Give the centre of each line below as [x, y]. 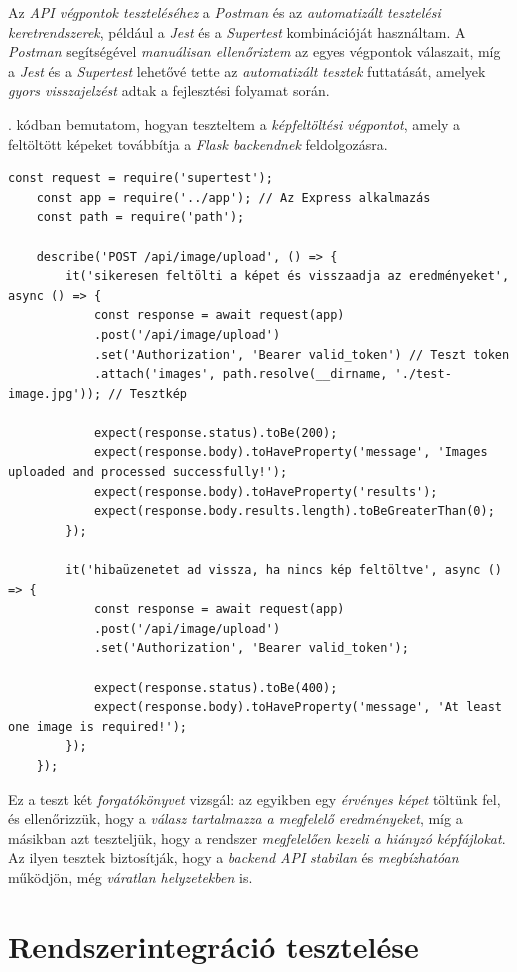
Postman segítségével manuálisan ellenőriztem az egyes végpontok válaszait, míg [254, 51]
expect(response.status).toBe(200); [215, 432]
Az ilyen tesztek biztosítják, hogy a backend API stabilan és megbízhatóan [233, 857]
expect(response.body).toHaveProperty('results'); [265, 491]
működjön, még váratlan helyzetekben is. [130, 876]
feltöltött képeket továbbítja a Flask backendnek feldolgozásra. [198, 143]
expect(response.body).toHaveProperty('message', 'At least [297, 707]
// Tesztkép [147, 393]
